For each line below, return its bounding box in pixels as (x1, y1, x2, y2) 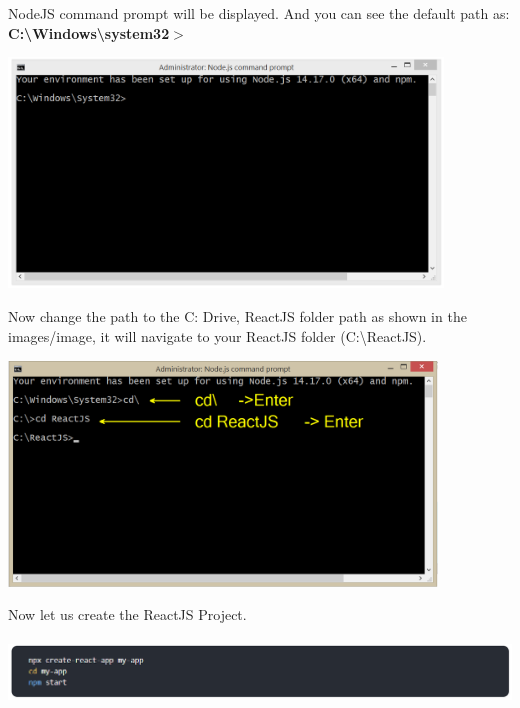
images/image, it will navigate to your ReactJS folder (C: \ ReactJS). (8, 325, 427, 346)
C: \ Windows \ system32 (8, 22, 170, 43)
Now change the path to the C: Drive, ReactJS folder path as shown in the (8, 306, 467, 327)
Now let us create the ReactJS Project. (8, 604, 247, 625)
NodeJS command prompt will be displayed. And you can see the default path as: (8, 3, 510, 23)
